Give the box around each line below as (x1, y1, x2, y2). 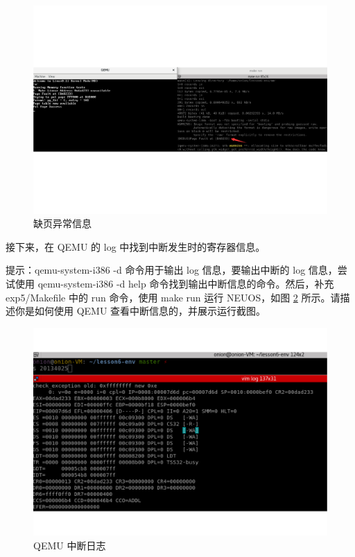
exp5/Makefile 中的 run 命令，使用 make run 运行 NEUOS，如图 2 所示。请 (6, 290, 340, 304)
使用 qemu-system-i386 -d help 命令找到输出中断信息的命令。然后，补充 (15, 276, 334, 291)
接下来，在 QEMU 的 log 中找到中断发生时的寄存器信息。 (6, 239, 266, 253)
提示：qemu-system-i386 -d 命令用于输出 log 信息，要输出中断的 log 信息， (6, 263, 338, 277)
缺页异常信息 (33, 216, 92, 231)
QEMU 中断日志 (33, 538, 106, 553)
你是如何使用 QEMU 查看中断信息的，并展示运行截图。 (15, 304, 266, 318)
